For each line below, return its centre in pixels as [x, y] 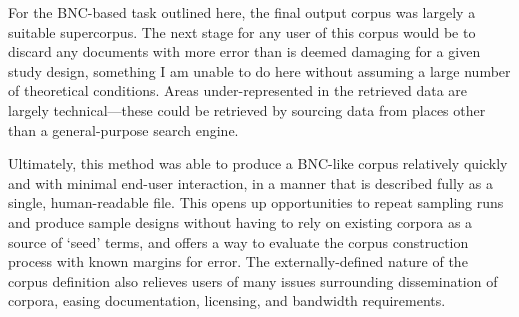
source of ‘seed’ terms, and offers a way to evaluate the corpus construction [238, 241]
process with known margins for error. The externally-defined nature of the [238, 261]
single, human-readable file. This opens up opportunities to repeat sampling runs [256, 202]
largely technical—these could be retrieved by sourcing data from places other [247, 109]
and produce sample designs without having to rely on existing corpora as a [240, 221]
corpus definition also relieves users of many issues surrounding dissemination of [253, 280]
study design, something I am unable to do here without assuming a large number [259, 70]
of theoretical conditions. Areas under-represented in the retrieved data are [238, 90]
